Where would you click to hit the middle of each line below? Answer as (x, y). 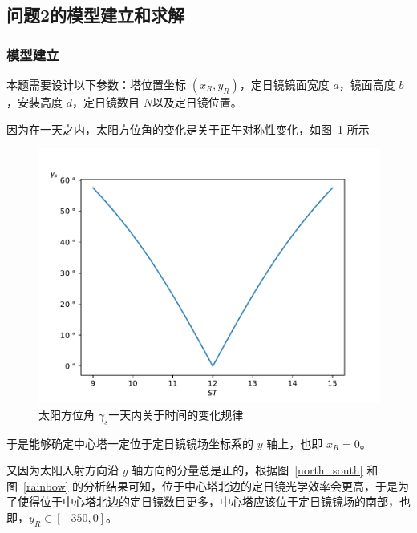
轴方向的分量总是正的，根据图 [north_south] (247, 470)
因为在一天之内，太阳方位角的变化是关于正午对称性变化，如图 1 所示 (188, 129)
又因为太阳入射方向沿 (63, 470)
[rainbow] (46, 485)
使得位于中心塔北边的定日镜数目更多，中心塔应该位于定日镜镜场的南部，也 (214, 501)
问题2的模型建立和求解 (96, 15)
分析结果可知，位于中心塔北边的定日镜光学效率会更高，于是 (241, 485)
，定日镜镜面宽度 (284, 84)
